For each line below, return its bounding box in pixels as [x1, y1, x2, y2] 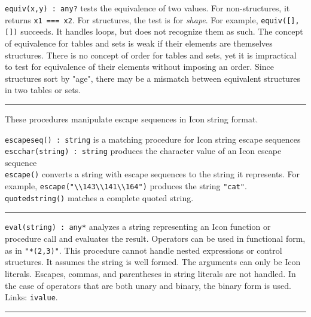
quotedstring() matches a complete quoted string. [5, 191, 194, 204]
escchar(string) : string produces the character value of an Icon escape [5, 144, 282, 157]
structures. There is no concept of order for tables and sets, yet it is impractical [5, 48, 297, 61]
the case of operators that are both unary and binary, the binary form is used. [5, 279, 291, 291]
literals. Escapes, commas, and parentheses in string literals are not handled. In [5, 267, 296, 279]
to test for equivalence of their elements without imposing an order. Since [5, 60, 274, 73]
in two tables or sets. [5, 84, 81, 96]
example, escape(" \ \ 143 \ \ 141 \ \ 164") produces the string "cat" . [5, 180, 247, 192]
